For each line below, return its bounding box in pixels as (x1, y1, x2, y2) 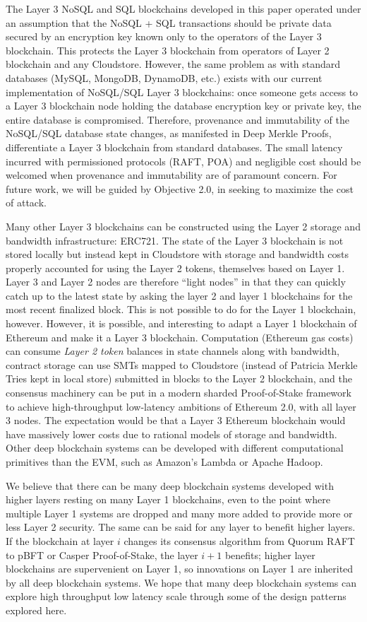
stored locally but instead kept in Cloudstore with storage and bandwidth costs (6, 247, 349, 262)
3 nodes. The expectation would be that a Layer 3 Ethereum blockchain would (6, 413, 346, 428)
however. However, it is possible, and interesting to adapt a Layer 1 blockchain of (6, 316, 357, 331)
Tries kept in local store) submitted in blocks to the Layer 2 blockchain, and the (6, 371, 352, 386)
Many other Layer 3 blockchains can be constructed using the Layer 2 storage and (6, 218, 361, 233)
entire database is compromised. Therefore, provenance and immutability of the (6, 112, 349, 127)
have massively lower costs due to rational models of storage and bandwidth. (6, 426, 337, 441)
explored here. (6, 602, 67, 617)
